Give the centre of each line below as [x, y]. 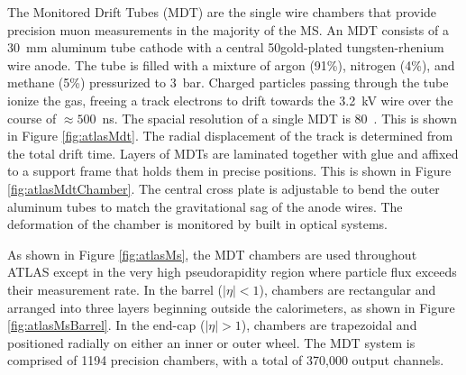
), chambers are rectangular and [347, 289]
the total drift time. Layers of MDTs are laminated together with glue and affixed [233, 153]
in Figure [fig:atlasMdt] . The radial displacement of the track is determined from [230, 136]
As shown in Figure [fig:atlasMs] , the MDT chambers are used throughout [212, 254]
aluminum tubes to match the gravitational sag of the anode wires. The [205, 206]
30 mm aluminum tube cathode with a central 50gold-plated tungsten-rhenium [226, 47]
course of [32, 118]
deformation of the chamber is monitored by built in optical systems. [197, 224]
